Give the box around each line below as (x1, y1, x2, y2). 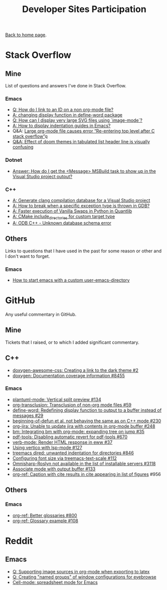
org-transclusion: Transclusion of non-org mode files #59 (12, 402, 132, 408)
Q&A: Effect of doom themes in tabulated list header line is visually (12, 139, 150, 145)
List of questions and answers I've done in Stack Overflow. (5, 83, 127, 89)
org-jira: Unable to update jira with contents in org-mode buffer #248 (12, 423, 155, 429)
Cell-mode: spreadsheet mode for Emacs (12, 579, 98, 585)
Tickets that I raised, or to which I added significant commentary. (5, 339, 139, 345)
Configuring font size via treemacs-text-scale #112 (12, 455, 117, 461)
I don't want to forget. (5, 253, 50, 259)
